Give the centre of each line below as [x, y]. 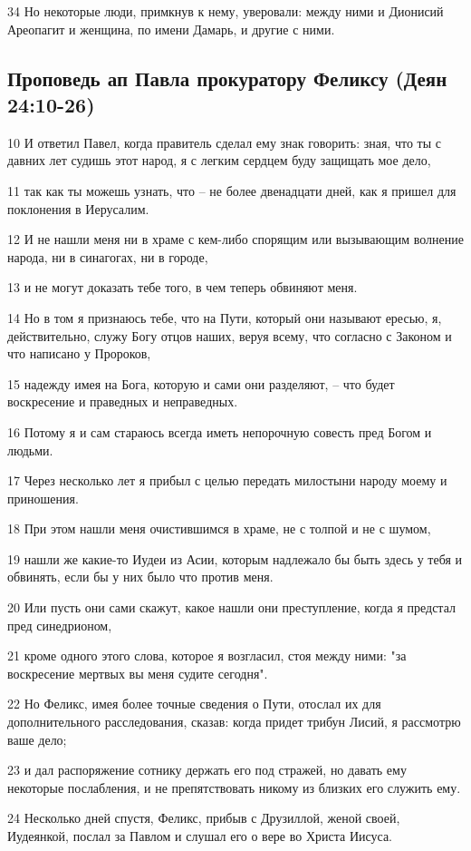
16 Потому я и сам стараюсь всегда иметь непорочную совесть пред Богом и [220, 431]
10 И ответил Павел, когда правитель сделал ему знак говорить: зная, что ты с [224, 142]
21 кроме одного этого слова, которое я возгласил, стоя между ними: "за [207, 655]
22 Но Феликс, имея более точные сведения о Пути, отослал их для [194, 704]
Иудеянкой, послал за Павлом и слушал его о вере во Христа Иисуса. [200, 836]
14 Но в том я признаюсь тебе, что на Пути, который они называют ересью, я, [225, 317]
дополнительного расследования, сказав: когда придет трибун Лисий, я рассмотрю [234, 722]
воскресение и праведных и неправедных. [123, 401]
